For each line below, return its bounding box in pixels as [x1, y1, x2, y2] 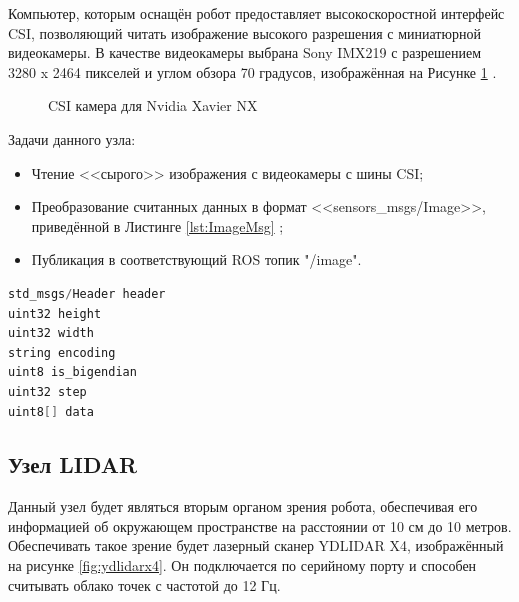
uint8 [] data [8, 404, 94, 419]
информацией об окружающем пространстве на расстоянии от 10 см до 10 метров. [8, 515, 512, 536]
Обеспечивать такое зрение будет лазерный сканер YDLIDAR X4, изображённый [8, 535, 504, 556]
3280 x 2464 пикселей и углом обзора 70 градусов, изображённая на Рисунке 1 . [8, 61, 497, 82]
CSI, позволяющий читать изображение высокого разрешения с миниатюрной [8, 22, 481, 43]
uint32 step [8, 384, 87, 399]
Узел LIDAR [8, 449, 138, 480]
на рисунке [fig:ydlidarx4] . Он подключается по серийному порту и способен [8, 555, 477, 576]
